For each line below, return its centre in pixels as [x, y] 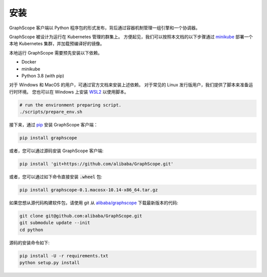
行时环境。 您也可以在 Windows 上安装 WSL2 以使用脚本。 [69, 92]
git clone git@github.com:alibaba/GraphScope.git [81, 216]
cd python [31, 230]
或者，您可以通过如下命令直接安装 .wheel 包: [56, 176]
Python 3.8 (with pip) [43, 76]
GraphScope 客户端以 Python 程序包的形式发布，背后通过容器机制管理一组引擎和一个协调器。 [105, 28]
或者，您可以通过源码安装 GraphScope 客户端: [56, 151]
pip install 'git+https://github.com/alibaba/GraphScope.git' [96, 164]
